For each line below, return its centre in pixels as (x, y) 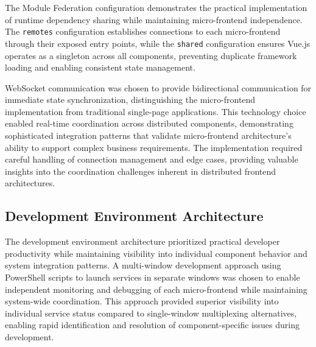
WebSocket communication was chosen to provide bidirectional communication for (158, 87)
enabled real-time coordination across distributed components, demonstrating (149, 123)
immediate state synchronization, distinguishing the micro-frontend (130, 100)
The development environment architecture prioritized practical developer (142, 241)
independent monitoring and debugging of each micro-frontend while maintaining (156, 289)
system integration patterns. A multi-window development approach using (143, 265)
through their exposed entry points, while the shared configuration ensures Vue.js (158, 43)
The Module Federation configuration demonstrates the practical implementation (156, 7)
